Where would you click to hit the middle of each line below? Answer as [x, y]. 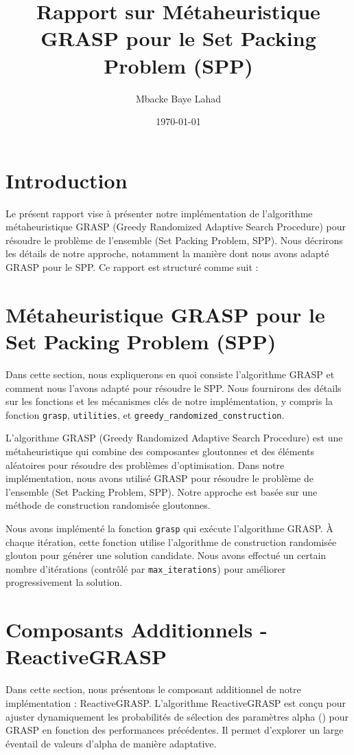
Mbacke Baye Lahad [178, 98]
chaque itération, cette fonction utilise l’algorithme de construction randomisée [171, 541]
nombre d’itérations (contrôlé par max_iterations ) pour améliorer [146, 568]
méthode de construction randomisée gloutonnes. [108, 505]
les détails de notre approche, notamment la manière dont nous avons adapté [167, 253]
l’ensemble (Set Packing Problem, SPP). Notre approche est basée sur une [162, 491]
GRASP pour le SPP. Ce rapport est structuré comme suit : [132, 267]
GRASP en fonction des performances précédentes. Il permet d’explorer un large [175, 730]
